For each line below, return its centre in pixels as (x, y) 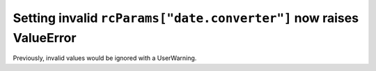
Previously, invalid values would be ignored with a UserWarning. (105, 58)
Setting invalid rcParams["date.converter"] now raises (186, 18)
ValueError (45, 38)
